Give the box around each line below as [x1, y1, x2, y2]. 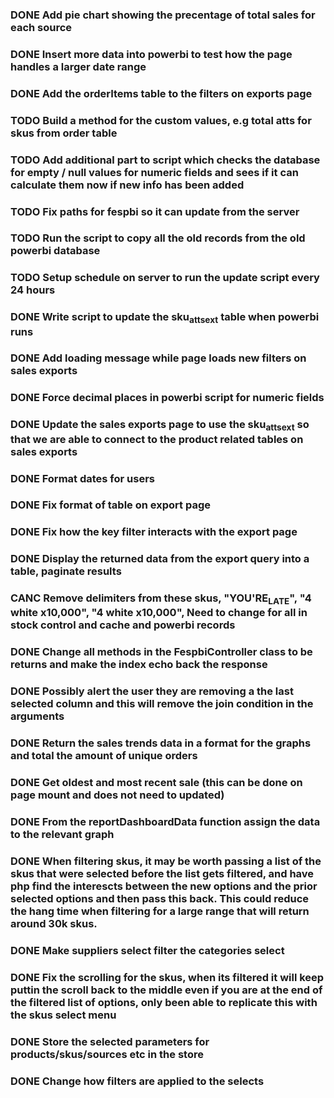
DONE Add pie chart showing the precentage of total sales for [10, 8, 316, 22]
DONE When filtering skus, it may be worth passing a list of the [10, 854, 322, 868]
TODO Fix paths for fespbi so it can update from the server [10, 204, 300, 218]
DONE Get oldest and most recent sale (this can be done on [10, 776, 303, 790]
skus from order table [10, 126, 118, 140]
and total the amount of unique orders [10, 749, 198, 763]
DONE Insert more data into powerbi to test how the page [10, 47, 293, 61]
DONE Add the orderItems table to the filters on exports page [10, 86, 313, 100]
